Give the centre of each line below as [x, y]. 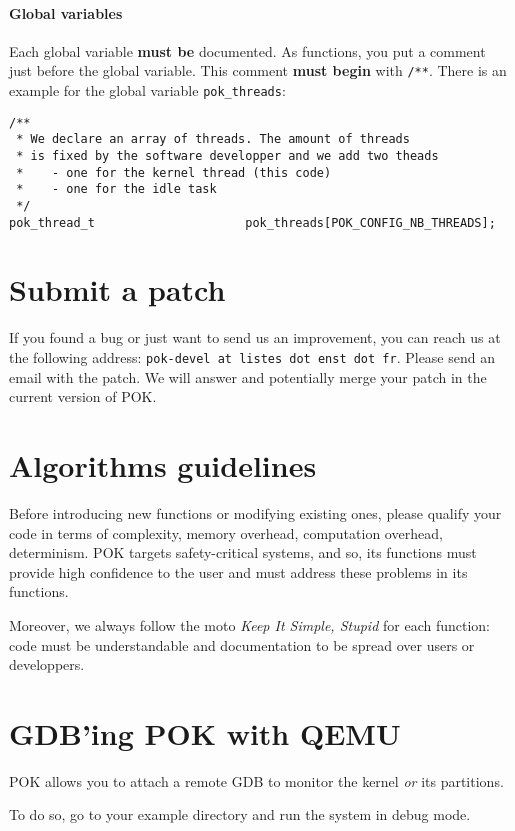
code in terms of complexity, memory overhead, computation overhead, [226, 532]
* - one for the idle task [116, 189]
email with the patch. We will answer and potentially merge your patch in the [248, 376]
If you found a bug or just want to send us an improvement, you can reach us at [255, 337]
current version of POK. [83, 396]
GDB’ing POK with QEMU [205, 732]
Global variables [66, 12]
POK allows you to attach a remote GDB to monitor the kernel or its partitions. [256, 780]
